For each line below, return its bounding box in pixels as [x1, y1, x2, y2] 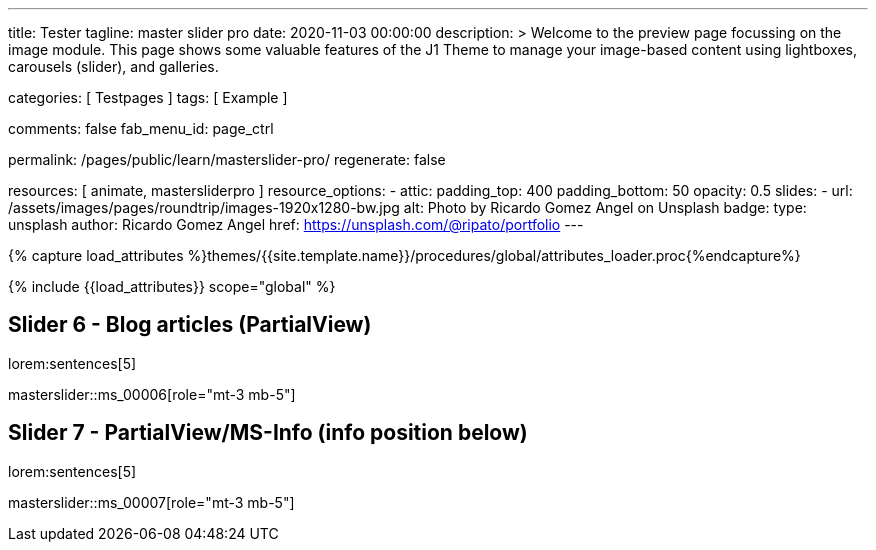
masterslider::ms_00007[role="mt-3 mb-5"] [8, 493, 295, 511]
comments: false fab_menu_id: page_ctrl [8, 120, 274, 137]
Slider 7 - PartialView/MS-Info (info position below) [8, 420, 528, 446]
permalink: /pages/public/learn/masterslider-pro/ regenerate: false [8, 151, 446, 168]
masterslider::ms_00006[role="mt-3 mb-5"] [8, 385, 296, 403]
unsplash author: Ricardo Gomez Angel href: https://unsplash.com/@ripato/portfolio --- [8, 216, 584, 233]
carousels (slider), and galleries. [8, 58, 219, 75]
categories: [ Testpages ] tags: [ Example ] [8, 89, 288, 106]
